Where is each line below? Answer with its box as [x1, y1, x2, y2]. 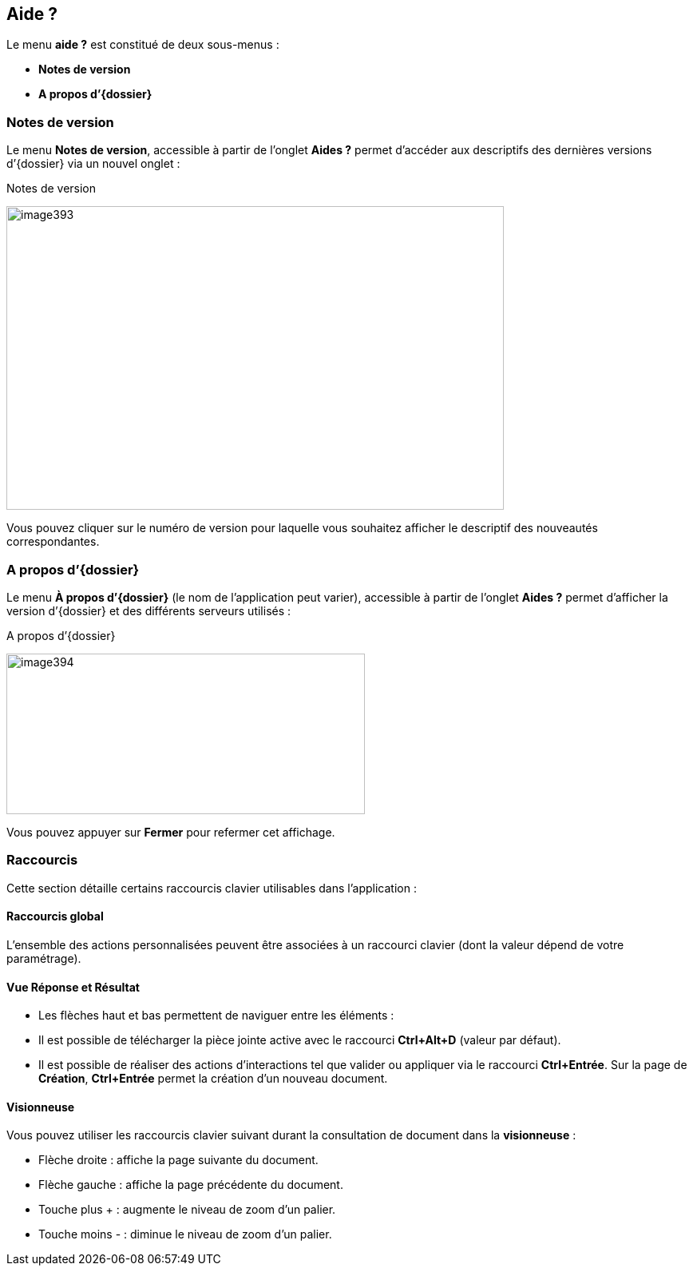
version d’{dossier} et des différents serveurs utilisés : [6, 603, 291, 618]
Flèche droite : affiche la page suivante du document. [38, 1153, 319, 1167]
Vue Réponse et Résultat [6, 980, 140, 994]
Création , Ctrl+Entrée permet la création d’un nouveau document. [38, 1071, 388, 1086]
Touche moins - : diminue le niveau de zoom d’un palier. [38, 1227, 332, 1242]
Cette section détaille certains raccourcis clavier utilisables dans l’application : [6, 880, 417, 895]
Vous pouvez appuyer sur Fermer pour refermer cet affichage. [6, 825, 335, 839]
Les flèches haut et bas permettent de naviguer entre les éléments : [38, 1008, 394, 1023]
